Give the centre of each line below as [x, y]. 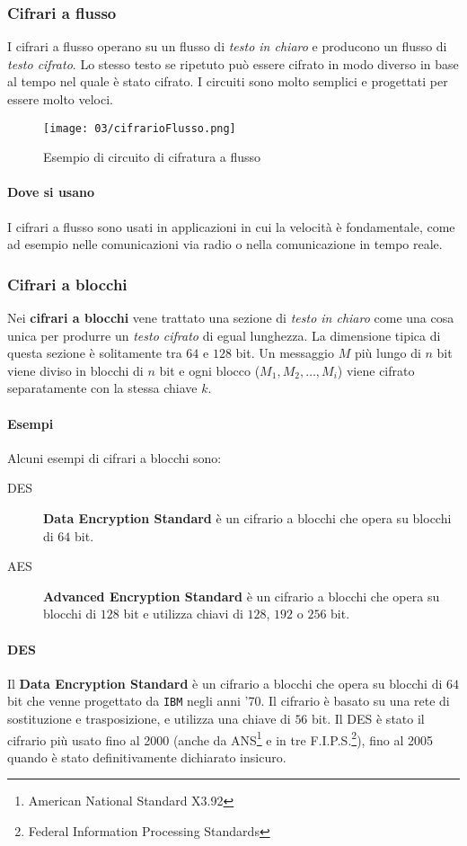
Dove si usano [51, 192]
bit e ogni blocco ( [210, 370]
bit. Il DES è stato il [368, 719]
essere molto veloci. [60, 99]
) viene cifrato [376, 370]
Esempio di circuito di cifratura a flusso [152, 157]
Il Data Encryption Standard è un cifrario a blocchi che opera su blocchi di [225, 683]
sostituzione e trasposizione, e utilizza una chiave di [149, 719]
